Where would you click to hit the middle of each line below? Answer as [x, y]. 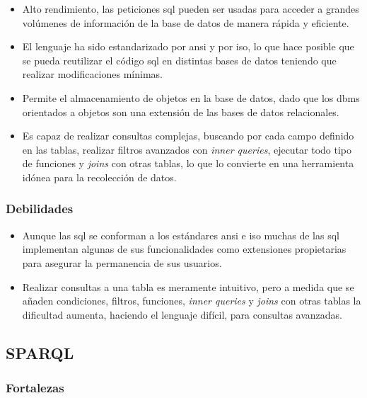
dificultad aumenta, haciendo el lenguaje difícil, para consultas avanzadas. [182, 314]
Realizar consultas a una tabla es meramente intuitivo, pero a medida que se [188, 286]
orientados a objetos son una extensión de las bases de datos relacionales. [181, 112]
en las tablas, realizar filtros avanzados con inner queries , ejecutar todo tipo [187, 149]
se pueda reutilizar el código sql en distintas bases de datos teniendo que [179, 60]
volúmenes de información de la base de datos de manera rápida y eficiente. [186, 22]
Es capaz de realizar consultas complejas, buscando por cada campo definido [188, 136]
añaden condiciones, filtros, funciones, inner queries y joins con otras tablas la [192, 301]
